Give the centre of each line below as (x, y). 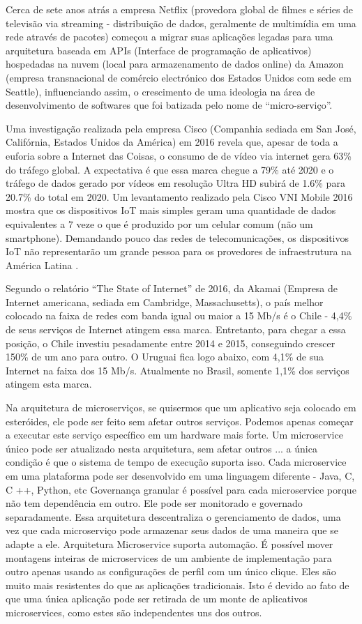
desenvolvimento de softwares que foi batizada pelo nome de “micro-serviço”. (169, 105)
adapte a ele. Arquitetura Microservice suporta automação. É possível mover (169, 543)
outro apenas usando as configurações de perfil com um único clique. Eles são (171, 571)
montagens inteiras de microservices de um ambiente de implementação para (169, 557)
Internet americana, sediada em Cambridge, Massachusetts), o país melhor (165, 302)
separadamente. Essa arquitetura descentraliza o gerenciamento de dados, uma (173, 516)
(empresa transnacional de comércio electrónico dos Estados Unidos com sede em (179, 77)
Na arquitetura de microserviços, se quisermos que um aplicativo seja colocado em (181, 408)
